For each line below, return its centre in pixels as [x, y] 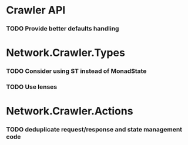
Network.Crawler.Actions [70, 111]
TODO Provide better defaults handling [63, 29]
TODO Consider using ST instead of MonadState [76, 71]
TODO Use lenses [32, 87]
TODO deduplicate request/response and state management [94, 130]
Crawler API [36, 10]
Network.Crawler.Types [66, 53]
